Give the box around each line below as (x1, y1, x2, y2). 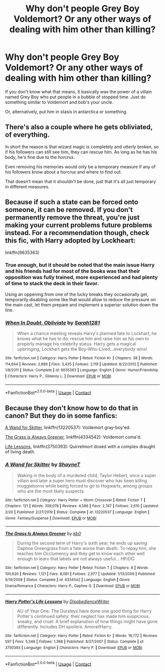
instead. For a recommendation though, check (5, 229, 150, 237)
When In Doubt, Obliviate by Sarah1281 (5, 319, 100, 326)
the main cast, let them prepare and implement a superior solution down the (5, 302, 159, 307)
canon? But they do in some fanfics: (5, 411, 118, 420)
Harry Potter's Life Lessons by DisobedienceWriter (5, 598, 110, 604)
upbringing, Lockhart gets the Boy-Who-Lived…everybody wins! (17, 346, 147, 352)
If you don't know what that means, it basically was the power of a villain (5, 89, 152, 94)
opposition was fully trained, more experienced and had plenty (5, 274, 158, 281)
